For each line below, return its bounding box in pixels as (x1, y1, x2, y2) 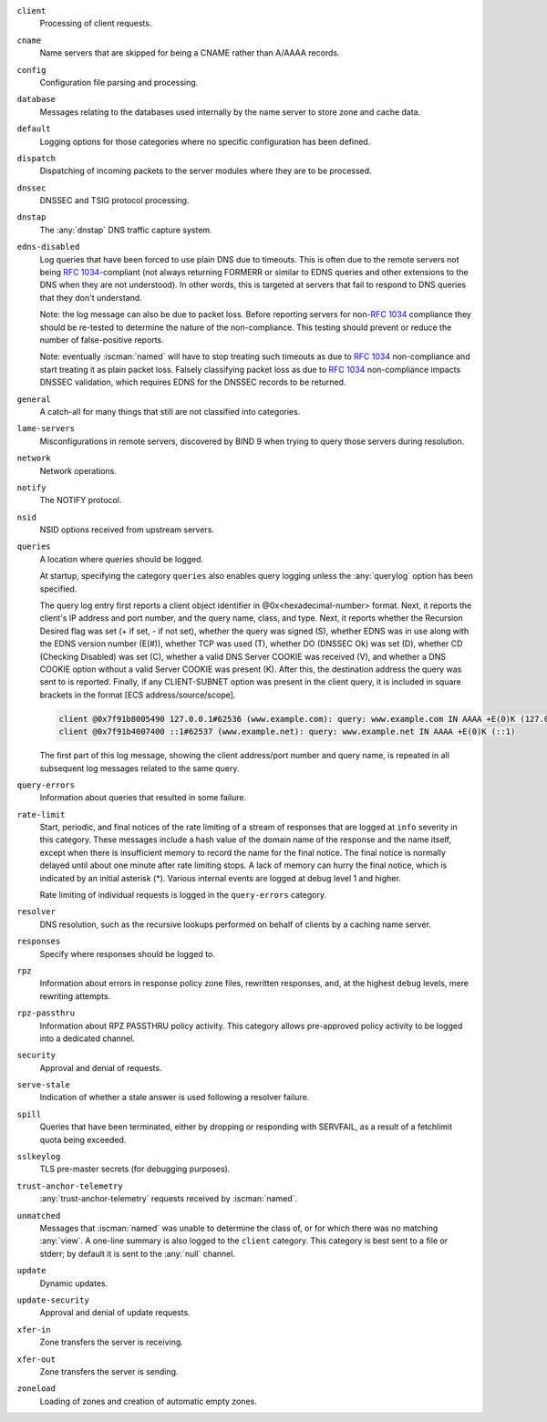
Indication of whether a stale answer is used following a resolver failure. (39, 1092, 310, 1103)
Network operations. (39, 465, 118, 476)
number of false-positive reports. (39, 334, 164, 345)
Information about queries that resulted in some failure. (39, 792, 246, 803)
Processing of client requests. (39, 18, 152, 29)
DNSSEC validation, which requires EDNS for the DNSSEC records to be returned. (39, 376, 346, 387)
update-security (16, 1294, 90, 1305)
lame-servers (16, 424, 76, 434)
